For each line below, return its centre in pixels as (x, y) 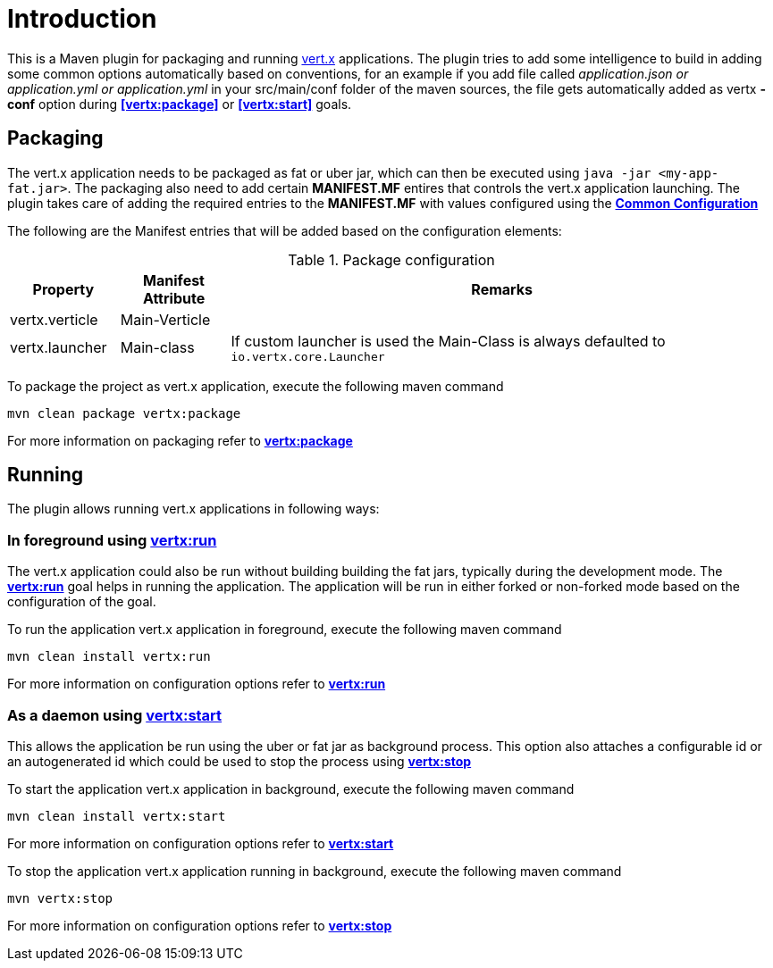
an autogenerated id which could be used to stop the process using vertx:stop (239, 761)
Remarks (502, 289)
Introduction (82, 19)
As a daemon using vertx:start (115, 715)
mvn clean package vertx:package (124, 413)
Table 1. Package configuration (391, 259)
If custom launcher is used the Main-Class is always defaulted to (448, 341)
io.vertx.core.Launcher (308, 356)
